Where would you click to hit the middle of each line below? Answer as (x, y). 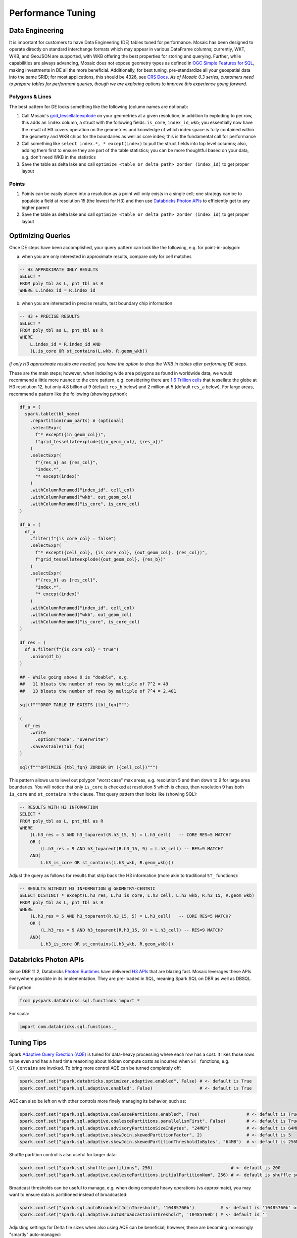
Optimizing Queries (40, 235)
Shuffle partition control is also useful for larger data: (63, 1155)
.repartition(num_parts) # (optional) (77, 421)
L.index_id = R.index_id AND (65, 344)
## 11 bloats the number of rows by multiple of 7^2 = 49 (94, 684)
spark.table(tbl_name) (52, 414)
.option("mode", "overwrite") (72, 740)
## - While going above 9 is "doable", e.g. (74, 677)
